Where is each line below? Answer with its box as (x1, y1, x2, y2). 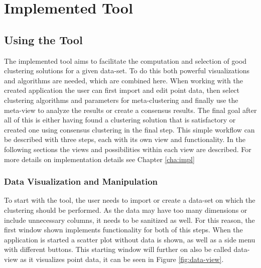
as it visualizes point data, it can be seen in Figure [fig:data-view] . (20, 253, 224, 264)
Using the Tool (4, 32, 83, 47)
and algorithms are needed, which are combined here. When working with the (4, 75, 243, 85)
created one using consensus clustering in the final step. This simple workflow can (4, 124, 255, 135)
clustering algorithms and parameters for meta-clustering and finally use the (4, 94, 238, 105)
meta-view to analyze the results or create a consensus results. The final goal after (4, 104, 257, 115)
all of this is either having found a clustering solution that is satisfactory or (4, 114, 236, 125)
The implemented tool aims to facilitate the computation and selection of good (4, 55, 247, 66)
